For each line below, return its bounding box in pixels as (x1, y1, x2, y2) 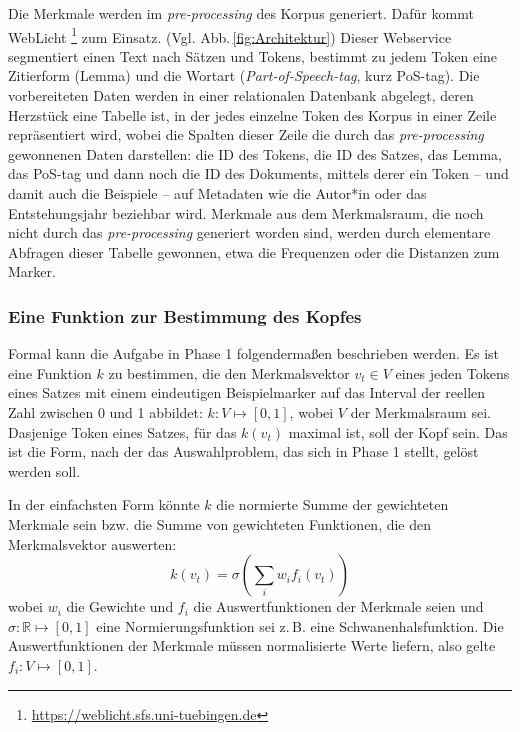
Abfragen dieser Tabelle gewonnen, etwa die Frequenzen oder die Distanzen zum (8, 241, 500, 262)
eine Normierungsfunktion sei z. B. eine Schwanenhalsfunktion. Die (96, 615, 504, 636)
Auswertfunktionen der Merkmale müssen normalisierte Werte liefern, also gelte (8, 635, 496, 656)
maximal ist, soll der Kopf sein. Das (288, 421, 508, 442)
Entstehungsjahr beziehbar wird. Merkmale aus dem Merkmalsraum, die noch (8, 202, 484, 223)
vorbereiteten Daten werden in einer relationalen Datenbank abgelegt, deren (8, 85, 474, 106)
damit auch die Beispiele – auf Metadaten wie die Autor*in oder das (8, 183, 427, 203)
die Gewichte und (66, 596, 174, 617)
